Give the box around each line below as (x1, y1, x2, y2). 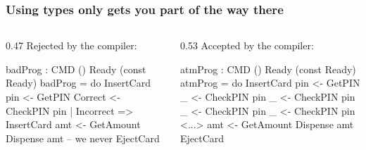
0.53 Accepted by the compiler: (180, 38, 314, 53)
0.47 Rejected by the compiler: (6, 38, 137, 53)
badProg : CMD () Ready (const (6, 61, 146, 76)
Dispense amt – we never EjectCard (6, 130, 160, 145)
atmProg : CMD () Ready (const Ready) (180, 61, 356, 76)
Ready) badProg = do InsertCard (6, 75, 151, 90)
